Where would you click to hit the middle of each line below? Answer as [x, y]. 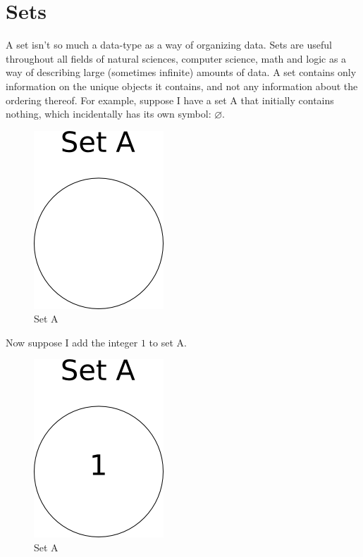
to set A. [168, 342]
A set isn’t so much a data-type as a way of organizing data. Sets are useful [169, 45]
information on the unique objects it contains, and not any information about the [182, 86]
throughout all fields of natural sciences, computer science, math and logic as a [176, 58]
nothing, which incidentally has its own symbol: [109, 114]
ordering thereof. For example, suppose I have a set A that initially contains [170, 100]
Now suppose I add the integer [72, 342]
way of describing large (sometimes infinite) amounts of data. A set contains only [181, 72]
